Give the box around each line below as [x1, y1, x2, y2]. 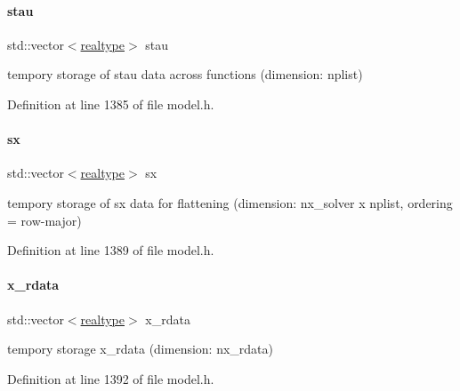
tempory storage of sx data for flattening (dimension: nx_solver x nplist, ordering [7, 193, 453, 211]
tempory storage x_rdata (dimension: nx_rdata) [7, 339, 274, 358]
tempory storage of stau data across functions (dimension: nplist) [7, 65, 363, 84]
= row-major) [7, 211, 82, 229]
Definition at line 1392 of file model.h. [7, 369, 214, 387]
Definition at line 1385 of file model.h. [7, 94, 214, 113]
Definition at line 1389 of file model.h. [7, 241, 214, 259]
